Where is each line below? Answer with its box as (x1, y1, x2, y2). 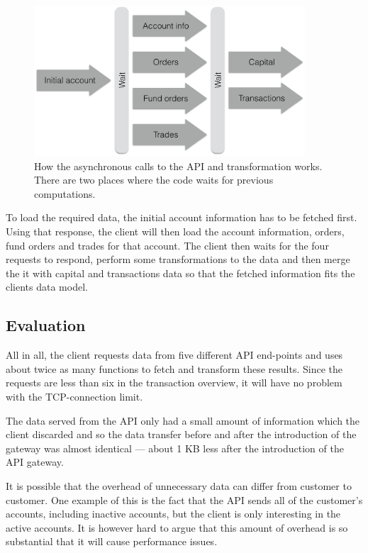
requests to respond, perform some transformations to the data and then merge (6, 252, 350, 267)
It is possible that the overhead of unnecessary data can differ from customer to (6, 478, 352, 493)
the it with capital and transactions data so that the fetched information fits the (6, 265, 355, 280)
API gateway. (6, 454, 64, 469)
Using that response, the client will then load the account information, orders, (6, 224, 345, 238)
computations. (34, 186, 96, 201)
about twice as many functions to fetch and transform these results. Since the (6, 361, 343, 376)
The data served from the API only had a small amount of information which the (6, 413, 360, 428)
